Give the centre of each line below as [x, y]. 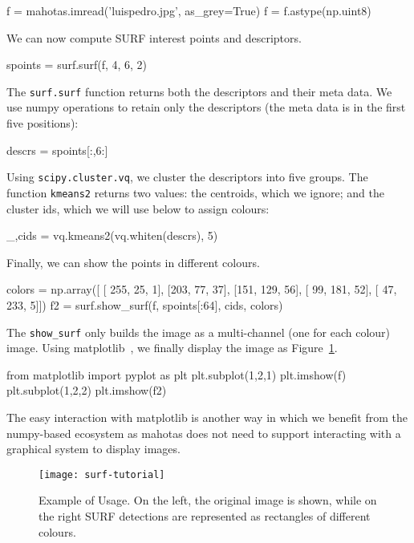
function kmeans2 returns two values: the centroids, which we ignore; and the [195, 192]
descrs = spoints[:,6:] [57, 150]
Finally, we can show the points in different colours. [133, 262]
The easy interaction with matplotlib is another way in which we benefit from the [207, 417]
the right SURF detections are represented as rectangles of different [205, 515]
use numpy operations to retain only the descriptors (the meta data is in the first [206, 107]
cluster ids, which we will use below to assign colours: [138, 208]
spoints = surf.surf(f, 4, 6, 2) [77, 65]
